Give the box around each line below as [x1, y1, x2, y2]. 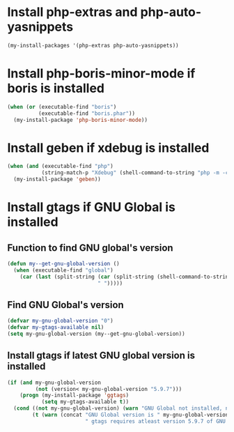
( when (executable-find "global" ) [13, 266, 114, 274]
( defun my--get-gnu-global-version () [7, 260, 120, 267]
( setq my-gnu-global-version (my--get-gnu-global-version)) [7, 330, 186, 337]
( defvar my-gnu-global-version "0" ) [7, 318, 114, 325]
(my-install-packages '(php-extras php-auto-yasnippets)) [7, 42, 179, 49]
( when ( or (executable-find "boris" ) [7, 103, 117, 110]
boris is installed [7, 81, 105, 96]
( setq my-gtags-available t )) [41, 399, 130, 406]
